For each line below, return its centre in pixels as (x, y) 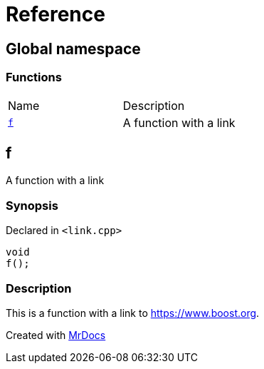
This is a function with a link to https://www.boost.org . (133, 313)
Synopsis (32, 205)
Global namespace (73, 49)
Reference (56, 14)
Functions (34, 77)
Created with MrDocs (56, 335)
